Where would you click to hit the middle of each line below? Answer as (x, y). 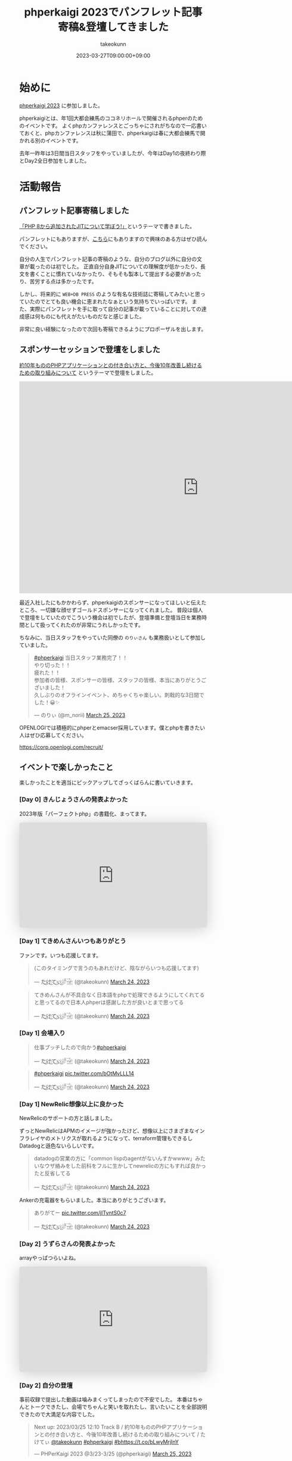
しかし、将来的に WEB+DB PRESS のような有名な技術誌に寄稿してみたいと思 (110, 294)
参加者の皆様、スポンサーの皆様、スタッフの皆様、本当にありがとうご (120, 680)
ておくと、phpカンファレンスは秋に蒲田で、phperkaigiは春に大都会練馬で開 (112, 133)
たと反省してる (52, 1173)
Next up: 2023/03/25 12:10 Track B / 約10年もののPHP (100, 1427)
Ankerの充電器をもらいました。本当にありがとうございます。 (94, 1200)
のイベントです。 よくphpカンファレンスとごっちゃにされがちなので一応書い (113, 125)
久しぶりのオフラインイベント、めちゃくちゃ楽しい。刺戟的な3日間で (119, 694)
